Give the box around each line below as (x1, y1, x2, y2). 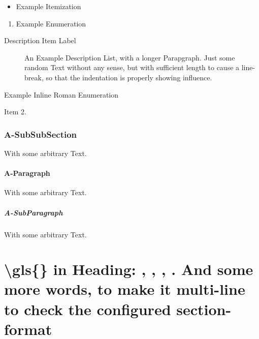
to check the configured (4, 298, 171, 319)
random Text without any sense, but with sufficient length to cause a (24, 62, 240, 73)
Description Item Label (4, 35, 76, 46)
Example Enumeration (16, 18, 86, 28)
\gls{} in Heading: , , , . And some (4, 259, 253, 280)
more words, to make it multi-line (4, 279, 245, 299)
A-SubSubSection (4, 128, 77, 140)
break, (24, 72, 44, 82)
